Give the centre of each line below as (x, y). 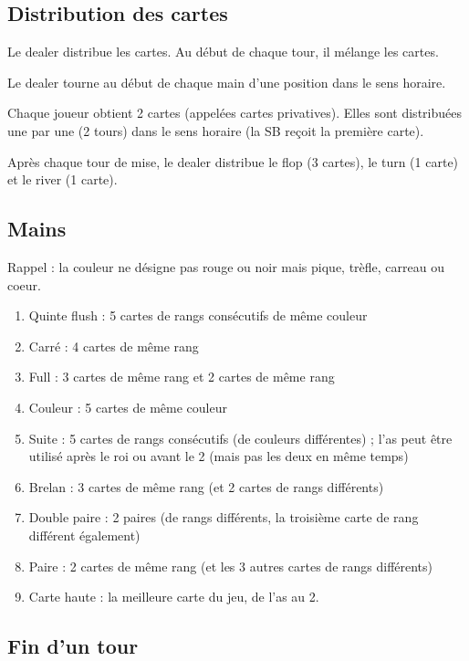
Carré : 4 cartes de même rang (114, 346)
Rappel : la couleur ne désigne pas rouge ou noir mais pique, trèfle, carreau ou (226, 266)
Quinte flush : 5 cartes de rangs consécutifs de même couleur (198, 315)
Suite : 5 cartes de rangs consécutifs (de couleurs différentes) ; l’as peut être (240, 438)
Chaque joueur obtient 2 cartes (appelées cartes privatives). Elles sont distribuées (234, 113)
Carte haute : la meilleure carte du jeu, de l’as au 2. (174, 597)
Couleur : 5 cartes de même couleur (128, 407)
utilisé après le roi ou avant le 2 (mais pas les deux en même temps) (219, 456)
